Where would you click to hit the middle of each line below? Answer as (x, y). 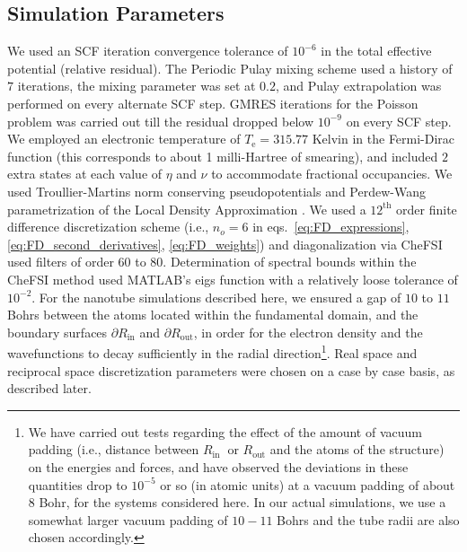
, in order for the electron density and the (308, 332)
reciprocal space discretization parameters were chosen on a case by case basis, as (231, 370)
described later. (49, 388)
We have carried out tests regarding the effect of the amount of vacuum (225, 431)
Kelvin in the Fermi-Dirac (383, 139)
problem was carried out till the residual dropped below (161, 121)
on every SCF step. (399, 121)
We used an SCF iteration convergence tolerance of (148, 51)
